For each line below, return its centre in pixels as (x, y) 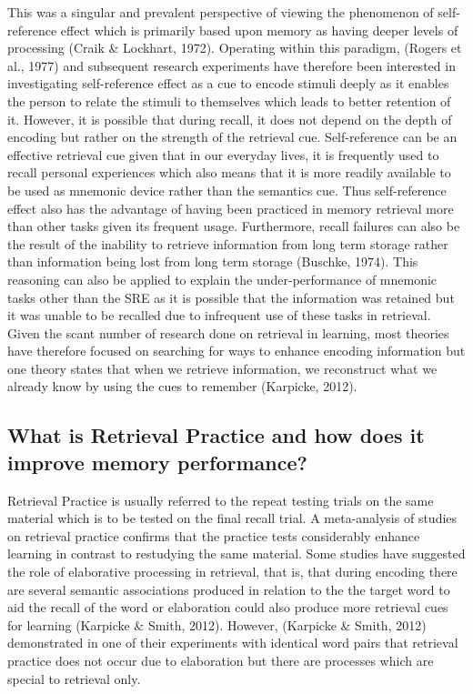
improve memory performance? (157, 462)
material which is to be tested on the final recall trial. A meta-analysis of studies (232, 518)
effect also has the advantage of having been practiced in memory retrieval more (231, 208)
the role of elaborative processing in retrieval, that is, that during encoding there (232, 572)
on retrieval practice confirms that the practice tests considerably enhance (214, 535)
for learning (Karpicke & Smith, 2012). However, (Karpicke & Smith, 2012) (217, 624)
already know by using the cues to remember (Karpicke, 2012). (182, 386)
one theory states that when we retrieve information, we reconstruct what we (222, 368)
